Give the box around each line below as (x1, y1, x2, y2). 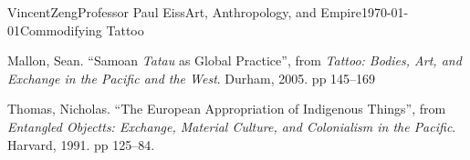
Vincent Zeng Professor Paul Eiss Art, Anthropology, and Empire (7, 3, 361, 21)
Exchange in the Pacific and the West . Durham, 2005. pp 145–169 (7, 68, 376, 87)
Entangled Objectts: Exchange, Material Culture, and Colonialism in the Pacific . (7, 116, 456, 135)
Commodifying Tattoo (20, 20, 144, 39)
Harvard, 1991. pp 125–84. (7, 135, 155, 154)
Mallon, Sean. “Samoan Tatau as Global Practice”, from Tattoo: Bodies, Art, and (7, 51, 462, 70)
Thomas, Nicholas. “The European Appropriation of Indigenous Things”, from (7, 99, 446, 118)
